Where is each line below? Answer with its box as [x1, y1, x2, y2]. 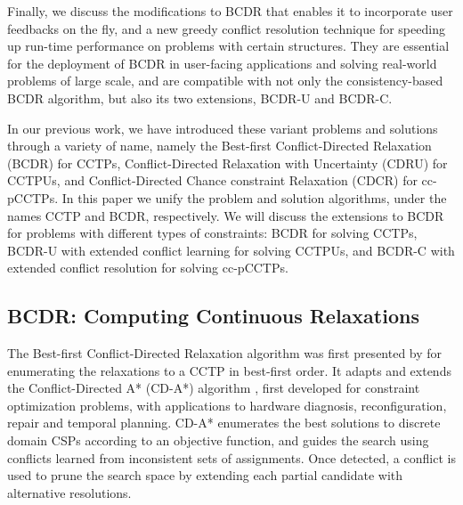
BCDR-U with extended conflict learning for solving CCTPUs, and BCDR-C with [7, 240, 455, 259]
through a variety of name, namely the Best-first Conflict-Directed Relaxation [7, 136, 432, 155]
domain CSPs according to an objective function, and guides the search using [7, 431, 429, 450]
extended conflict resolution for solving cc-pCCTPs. [7, 258, 288, 277]
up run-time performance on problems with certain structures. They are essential [7, 37, 450, 55]
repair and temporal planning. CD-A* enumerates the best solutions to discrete [7, 413, 441, 432]
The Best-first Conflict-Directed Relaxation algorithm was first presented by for [7, 344, 443, 362]
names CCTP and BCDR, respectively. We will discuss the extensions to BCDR [7, 206, 444, 224]
